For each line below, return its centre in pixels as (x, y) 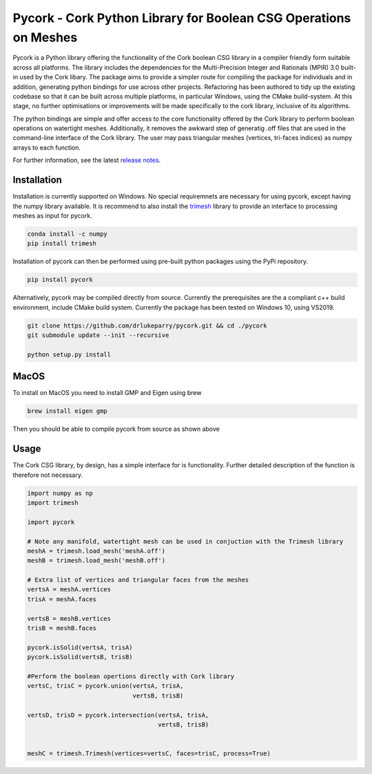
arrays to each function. (47, 147)
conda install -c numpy (68, 234)
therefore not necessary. (48, 475)
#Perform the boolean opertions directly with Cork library (131, 676)
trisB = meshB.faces (62, 628)
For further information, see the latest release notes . (87, 160)
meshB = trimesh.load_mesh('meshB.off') (96, 561)
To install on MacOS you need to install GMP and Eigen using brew (107, 393)
